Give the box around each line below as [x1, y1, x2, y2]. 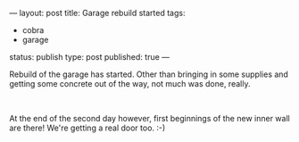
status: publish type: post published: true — [9, 52, 170, 62]
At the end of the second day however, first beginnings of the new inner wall [9, 113, 290, 123]
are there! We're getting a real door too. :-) [9, 122, 166, 133]
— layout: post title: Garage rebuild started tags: [9, 8, 186, 18]
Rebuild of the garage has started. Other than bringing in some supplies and [9, 69, 288, 79]
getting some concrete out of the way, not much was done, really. [9, 79, 251, 88]
